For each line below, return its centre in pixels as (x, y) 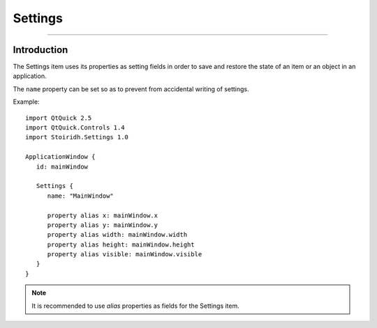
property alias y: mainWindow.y (103, 225)
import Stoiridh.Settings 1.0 (77, 137)
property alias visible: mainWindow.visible (125, 255)
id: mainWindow (62, 166)
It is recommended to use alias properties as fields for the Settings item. (136, 306)
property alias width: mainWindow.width (117, 235)
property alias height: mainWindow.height (121, 244)
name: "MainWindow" (81, 196)
